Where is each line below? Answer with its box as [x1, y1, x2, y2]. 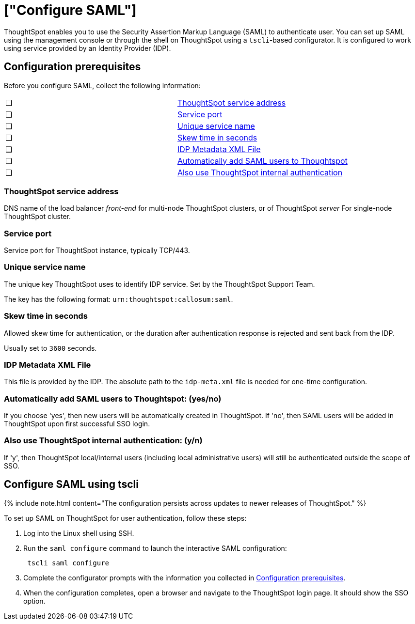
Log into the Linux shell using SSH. [23, 529, 134, 537]
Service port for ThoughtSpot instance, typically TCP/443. [4, 246, 190, 255]
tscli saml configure [27, 559, 110, 567]
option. [23, 596, 46, 605]
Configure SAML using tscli [4, 478, 139, 491]
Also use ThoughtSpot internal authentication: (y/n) [4, 436, 203, 446]
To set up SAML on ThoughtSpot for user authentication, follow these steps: [4, 514, 247, 522]
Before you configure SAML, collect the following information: [4, 81, 201, 90]
